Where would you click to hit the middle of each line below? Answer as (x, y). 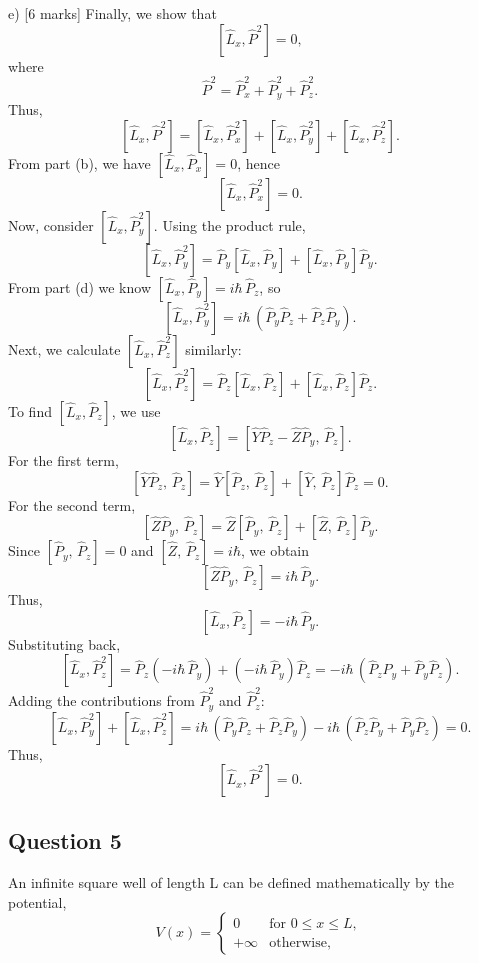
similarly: (213, 348)
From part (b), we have (79, 162)
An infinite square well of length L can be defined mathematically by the (231, 882)
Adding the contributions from (101, 700)
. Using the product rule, (229, 224)
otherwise (298, 943)
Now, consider (51, 224)
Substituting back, (64, 643)
